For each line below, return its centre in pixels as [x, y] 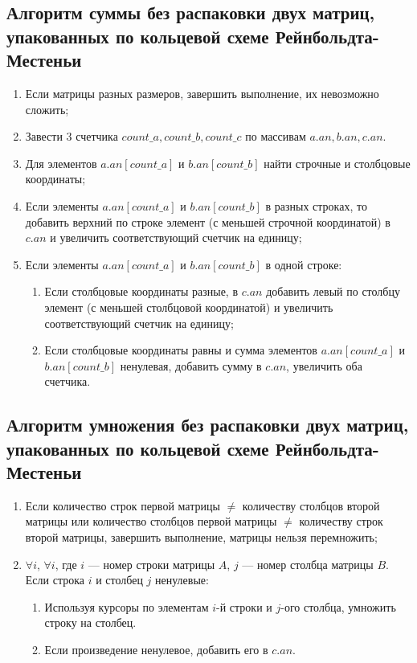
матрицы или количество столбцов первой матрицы [151, 521]
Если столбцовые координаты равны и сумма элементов [181, 350]
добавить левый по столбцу [333, 291]
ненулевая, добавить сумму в [191, 365]
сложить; [47, 109]
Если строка [55, 580]
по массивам [276, 136]
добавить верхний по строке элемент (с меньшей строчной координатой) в [208, 221]
